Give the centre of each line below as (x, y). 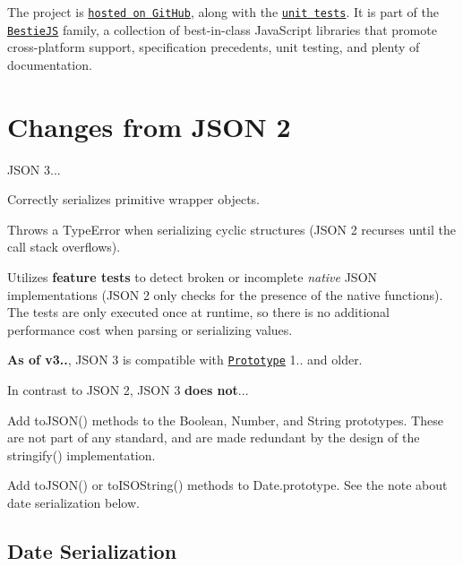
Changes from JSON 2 (149, 126)
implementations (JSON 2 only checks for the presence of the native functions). (225, 294)
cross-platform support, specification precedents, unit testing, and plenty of (214, 47)
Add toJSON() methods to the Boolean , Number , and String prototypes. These (225, 420)
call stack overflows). (64, 247)
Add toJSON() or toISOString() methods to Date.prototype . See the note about (227, 485)
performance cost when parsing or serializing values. (150, 329)
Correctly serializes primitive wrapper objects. (134, 199)
